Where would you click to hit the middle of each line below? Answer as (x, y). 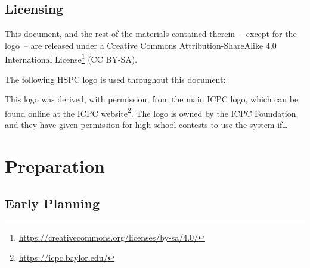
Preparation (55, 165)
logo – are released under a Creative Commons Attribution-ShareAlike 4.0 (141, 45)
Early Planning (52, 203)
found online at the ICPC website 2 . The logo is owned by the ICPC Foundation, (152, 112)
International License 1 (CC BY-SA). (71, 58)
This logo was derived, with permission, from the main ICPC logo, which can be (152, 99)
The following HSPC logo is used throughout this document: (115, 79)
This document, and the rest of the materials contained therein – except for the (151, 34)
